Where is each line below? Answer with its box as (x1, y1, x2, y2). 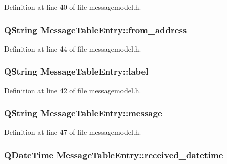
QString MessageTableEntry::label (4, 65, 149, 78)
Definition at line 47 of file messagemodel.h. (4, 127, 141, 137)
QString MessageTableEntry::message (4, 107, 162, 120)
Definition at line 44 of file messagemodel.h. (4, 43, 141, 54)
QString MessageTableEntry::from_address (4, 23, 187, 36)
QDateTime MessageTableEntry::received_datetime (4, 148, 223, 161)
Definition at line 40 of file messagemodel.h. (4, 2, 141, 12)
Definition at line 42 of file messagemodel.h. (4, 85, 141, 96)
